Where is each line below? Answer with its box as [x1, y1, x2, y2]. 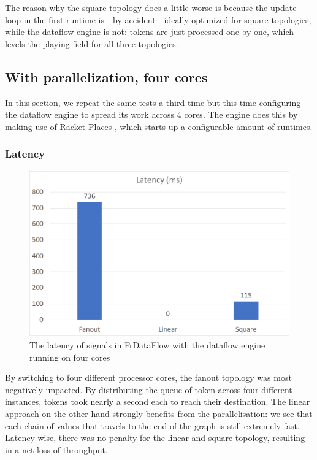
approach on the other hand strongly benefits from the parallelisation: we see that [5, 407, 313, 420]
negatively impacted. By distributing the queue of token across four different [5, 383, 292, 396]
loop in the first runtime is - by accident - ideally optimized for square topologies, [5, 13, 311, 26]
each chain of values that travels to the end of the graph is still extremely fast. [5, 419, 300, 432]
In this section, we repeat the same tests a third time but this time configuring [5, 96, 301, 109]
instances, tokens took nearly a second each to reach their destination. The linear [5, 395, 310, 408]
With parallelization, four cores [5, 67, 208, 86]
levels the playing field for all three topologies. [5, 37, 178, 50]
